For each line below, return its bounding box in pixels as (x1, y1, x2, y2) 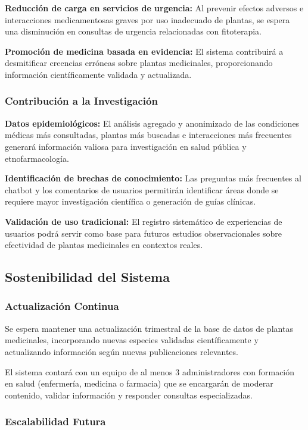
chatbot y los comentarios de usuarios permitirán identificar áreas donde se (5, 183, 279, 196)
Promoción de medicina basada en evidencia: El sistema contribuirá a (5, 45, 284, 57)
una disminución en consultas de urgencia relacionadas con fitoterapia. (5, 25, 262, 37)
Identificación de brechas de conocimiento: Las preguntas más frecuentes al (5, 172, 301, 184)
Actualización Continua (5, 299, 119, 313)
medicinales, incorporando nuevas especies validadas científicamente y (5, 334, 259, 346)
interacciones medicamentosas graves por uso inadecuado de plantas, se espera (5, 13, 290, 26)
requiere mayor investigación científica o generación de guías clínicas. (5, 195, 256, 208)
